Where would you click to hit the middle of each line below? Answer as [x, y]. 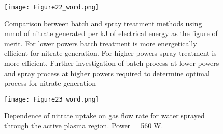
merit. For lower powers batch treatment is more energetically [101, 43]
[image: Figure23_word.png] [52, 99]
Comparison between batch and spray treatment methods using [103, 23]
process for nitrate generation [50, 83]
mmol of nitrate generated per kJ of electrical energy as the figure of [111, 33]
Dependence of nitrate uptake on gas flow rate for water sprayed [104, 115]
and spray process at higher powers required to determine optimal [107, 73]
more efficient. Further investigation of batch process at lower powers [112, 63]
